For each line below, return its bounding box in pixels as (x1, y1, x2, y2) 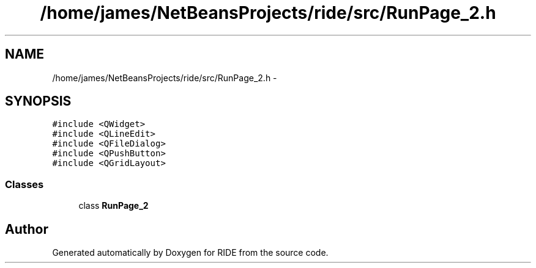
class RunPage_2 (78, 200, 149, 211)
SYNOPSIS (5, 93, 72, 109)
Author (5, 221, 48, 237)
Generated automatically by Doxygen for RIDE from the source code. (52, 247, 329, 258)
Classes (5, 178, 44, 190)
